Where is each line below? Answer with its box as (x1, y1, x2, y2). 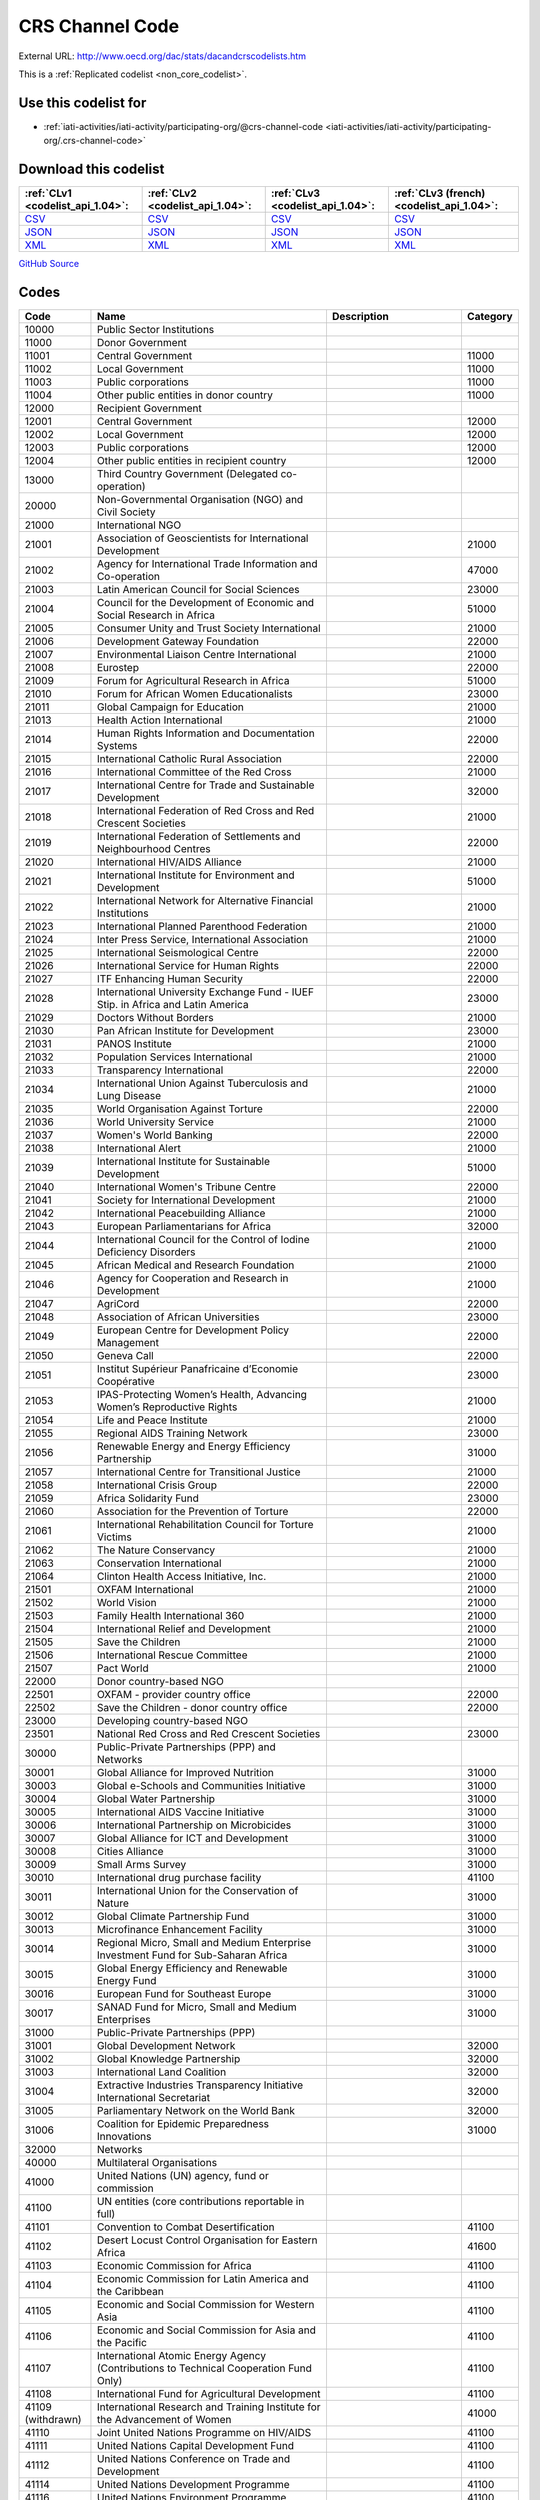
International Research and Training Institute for (96, 2400, 321, 2414)
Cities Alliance (96, 1845, 164, 1859)
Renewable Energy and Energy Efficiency (96, 1440, 291, 1454)
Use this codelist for (18, 94, 147, 111)
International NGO (96, 518, 182, 532)
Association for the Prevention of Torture (96, 1505, 289, 1519)
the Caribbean (96, 2285, 164, 2299)
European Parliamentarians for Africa (96, 1220, 272, 1234)
